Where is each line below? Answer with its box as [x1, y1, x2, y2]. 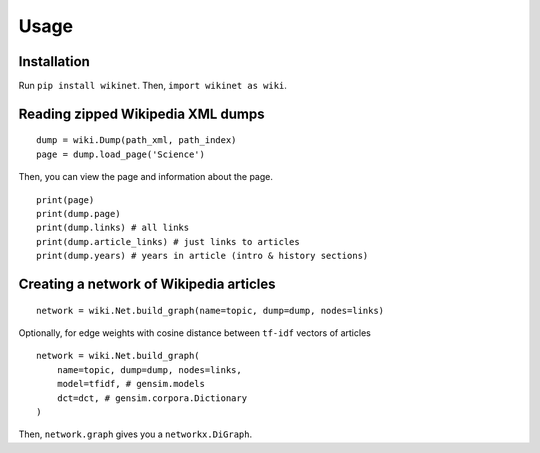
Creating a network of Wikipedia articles [18, 276, 276, 293]
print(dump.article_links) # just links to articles [36, 236, 300, 247]
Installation [18, 53, 90, 70]
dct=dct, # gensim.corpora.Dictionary [56, 392, 248, 404]
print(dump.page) [36, 208, 121, 220]
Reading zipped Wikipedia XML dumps [18, 105, 265, 122]
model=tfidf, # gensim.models [56, 378, 205, 390]
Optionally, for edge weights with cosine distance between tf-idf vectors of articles [18, 327, 372, 339]
